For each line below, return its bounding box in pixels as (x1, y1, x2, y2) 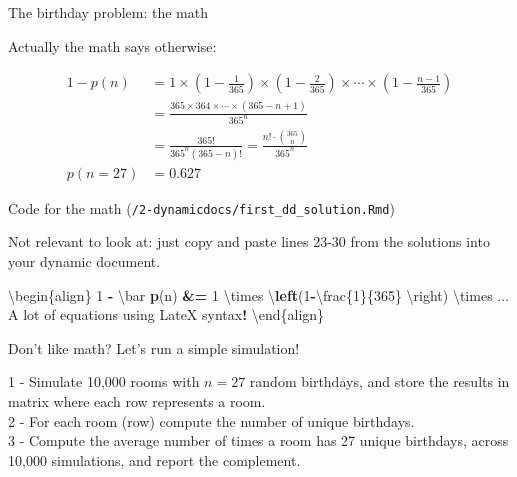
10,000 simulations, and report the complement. (8, 449, 301, 470)
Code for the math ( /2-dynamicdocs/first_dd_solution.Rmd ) (8, 197, 395, 218)
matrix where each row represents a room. (8, 390, 266, 411)
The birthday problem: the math (8, 2, 208, 22)
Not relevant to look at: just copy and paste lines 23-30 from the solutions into (8, 231, 490, 252)
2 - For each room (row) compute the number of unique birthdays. (8, 410, 415, 431)
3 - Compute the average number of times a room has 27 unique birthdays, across (8, 430, 509, 451)
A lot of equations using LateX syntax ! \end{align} (8, 304, 325, 325)
